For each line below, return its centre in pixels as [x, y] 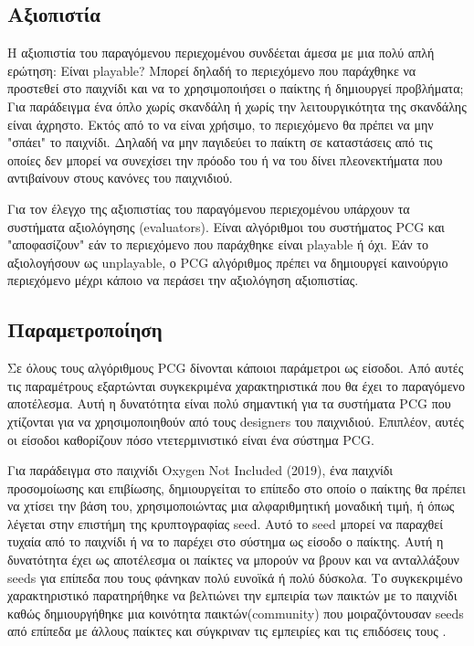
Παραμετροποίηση [85, 329]
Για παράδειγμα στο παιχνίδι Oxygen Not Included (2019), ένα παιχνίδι [200, 470]
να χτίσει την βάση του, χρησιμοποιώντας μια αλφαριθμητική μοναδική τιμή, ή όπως [231, 506]
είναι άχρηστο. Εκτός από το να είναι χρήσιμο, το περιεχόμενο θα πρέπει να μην [221, 124]
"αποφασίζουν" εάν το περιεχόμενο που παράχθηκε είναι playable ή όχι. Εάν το [218, 244]
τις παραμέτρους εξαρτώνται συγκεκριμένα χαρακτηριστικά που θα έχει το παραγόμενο [236, 385]
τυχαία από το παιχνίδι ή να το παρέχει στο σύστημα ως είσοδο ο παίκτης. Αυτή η [226, 541]
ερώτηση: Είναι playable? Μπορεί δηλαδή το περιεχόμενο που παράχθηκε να [212, 70]
